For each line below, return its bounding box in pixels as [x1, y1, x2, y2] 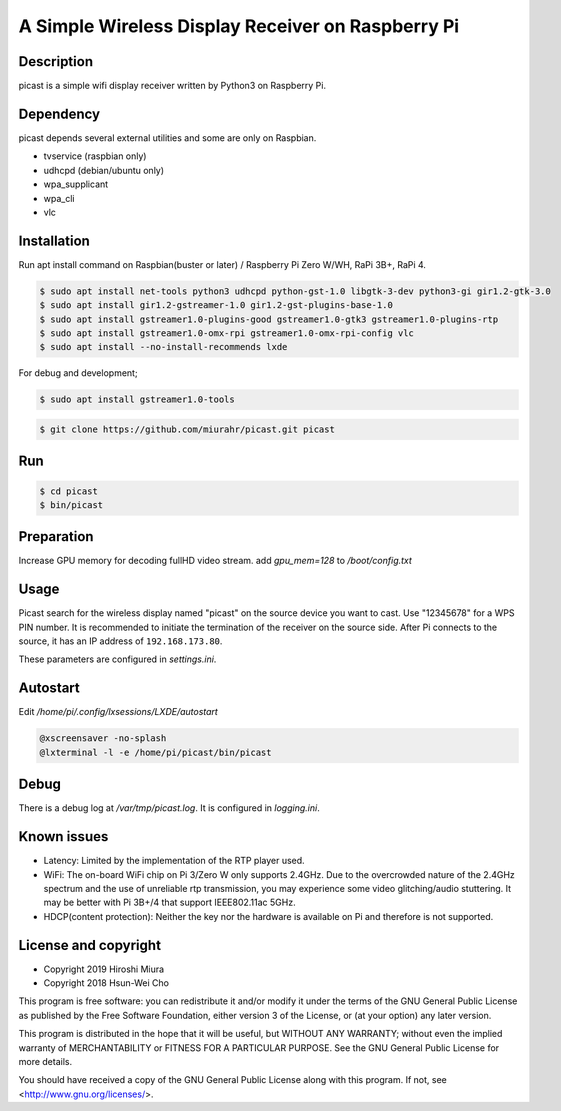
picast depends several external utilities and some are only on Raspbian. [18, 131, 317, 144]
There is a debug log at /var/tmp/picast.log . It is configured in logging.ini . [18, 802, 320, 814]
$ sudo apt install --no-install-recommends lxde [39, 341, 288, 353]
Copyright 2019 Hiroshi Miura [43, 963, 165, 975]
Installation [18, 232, 90, 249]
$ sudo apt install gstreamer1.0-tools [39, 394, 235, 405]
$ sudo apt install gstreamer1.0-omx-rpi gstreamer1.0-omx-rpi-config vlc [39, 327, 415, 339]
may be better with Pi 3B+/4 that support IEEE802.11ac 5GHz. [43, 896, 296, 909]
